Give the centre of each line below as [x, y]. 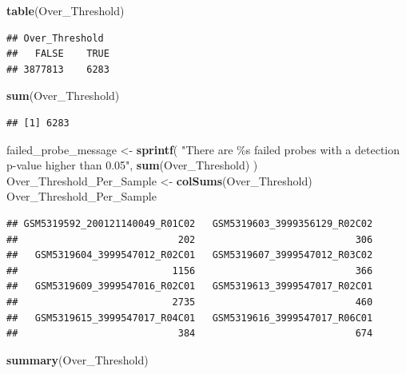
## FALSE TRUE [58, 54]
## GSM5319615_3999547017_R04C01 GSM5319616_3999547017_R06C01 [190, 318]
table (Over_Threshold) [66, 10]
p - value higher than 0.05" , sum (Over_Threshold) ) [132, 165]
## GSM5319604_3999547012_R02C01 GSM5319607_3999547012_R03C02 [190, 255]
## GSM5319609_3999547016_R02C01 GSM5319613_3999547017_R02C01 [190, 286]
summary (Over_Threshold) [78, 359]
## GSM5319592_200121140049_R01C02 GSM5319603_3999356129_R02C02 [190, 223]
